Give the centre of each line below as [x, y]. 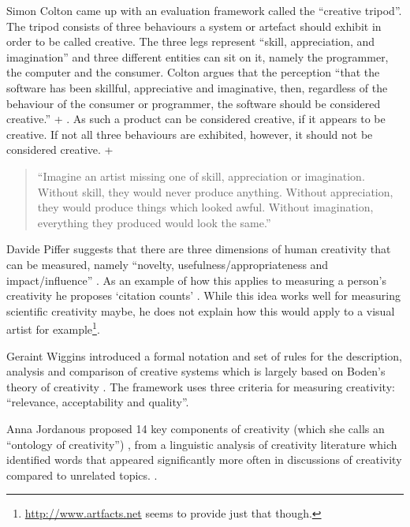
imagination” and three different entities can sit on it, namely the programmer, [198, 56]
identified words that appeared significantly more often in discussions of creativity [204, 460]
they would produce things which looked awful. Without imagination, [205, 207]
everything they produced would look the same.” [154, 222]
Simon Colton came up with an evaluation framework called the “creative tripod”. [204, 10]
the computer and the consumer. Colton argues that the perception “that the [193, 72]
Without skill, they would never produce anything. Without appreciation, [215, 191]
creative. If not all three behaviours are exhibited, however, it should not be [190, 134]
